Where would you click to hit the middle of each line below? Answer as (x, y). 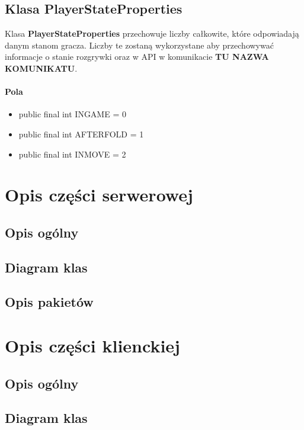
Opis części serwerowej (99, 195)
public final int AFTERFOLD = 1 (81, 134)
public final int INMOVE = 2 (72, 154)
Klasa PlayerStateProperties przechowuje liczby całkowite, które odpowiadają (152, 33)
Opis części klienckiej (92, 346)
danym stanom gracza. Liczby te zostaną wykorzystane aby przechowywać (139, 45)
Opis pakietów (49, 302)
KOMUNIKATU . (41, 68)
